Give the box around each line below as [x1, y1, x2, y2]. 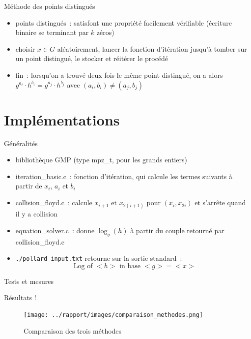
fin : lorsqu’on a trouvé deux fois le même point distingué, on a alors [15, 69, 223, 80]
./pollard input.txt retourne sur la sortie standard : [15, 253, 182, 263]
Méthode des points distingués [4, 1, 95, 11]
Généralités [4, 138, 38, 148]
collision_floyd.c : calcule [15, 197, 92, 208]
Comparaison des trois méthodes [24, 325, 122, 336]
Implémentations [4, 109, 120, 129]
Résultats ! [4, 292, 36, 303]
